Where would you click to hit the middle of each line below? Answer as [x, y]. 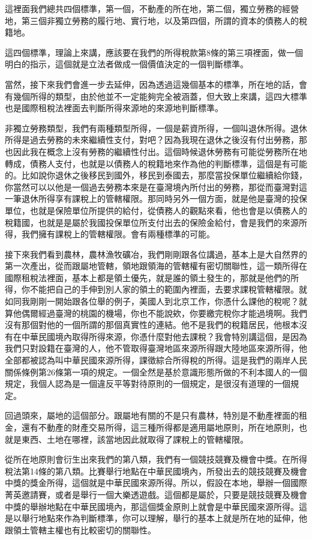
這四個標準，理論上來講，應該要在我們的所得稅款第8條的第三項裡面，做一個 [154, 52]
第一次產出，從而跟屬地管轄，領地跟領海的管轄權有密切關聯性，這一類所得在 [156, 266]
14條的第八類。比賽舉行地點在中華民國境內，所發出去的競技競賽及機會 [168, 471]
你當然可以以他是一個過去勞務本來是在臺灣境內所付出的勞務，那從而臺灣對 [152, 187]
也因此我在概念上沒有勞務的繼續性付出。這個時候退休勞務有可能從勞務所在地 [156, 151]
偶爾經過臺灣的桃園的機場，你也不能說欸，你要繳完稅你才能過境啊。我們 [164, 313]
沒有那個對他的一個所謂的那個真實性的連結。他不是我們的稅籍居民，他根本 [152, 325]
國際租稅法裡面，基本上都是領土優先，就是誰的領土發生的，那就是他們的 [148, 277]
